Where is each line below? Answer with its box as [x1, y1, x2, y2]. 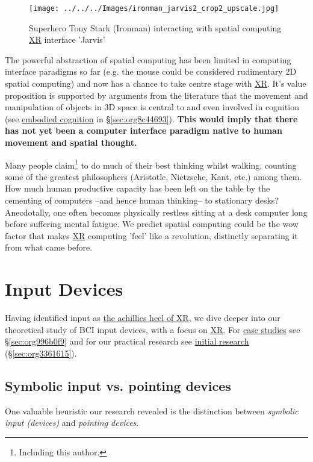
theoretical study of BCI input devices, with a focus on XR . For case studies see [5, 323, 300, 336]
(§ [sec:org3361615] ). [5, 346, 77, 359]
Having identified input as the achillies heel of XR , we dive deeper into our [5, 311, 280, 324]
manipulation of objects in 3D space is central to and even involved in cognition [5, 101, 299, 113]
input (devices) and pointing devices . [5, 416, 139, 429]
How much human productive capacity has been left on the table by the [5, 182, 270, 195]
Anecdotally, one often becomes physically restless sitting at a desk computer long [5, 205, 308, 218]
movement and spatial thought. [5, 136, 137, 148]
